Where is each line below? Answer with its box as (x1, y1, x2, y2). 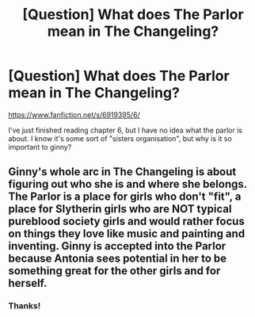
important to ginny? (8, 142, 72, 151)
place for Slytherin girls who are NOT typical (8, 202, 232, 216)
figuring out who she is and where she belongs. (8, 178, 247, 191)
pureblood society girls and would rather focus (8, 215, 245, 228)
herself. (8, 277, 48, 290)
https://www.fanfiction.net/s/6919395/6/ (8, 109, 140, 120)
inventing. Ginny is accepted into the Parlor (8, 239, 226, 253)
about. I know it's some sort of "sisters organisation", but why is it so (8, 133, 232, 143)
